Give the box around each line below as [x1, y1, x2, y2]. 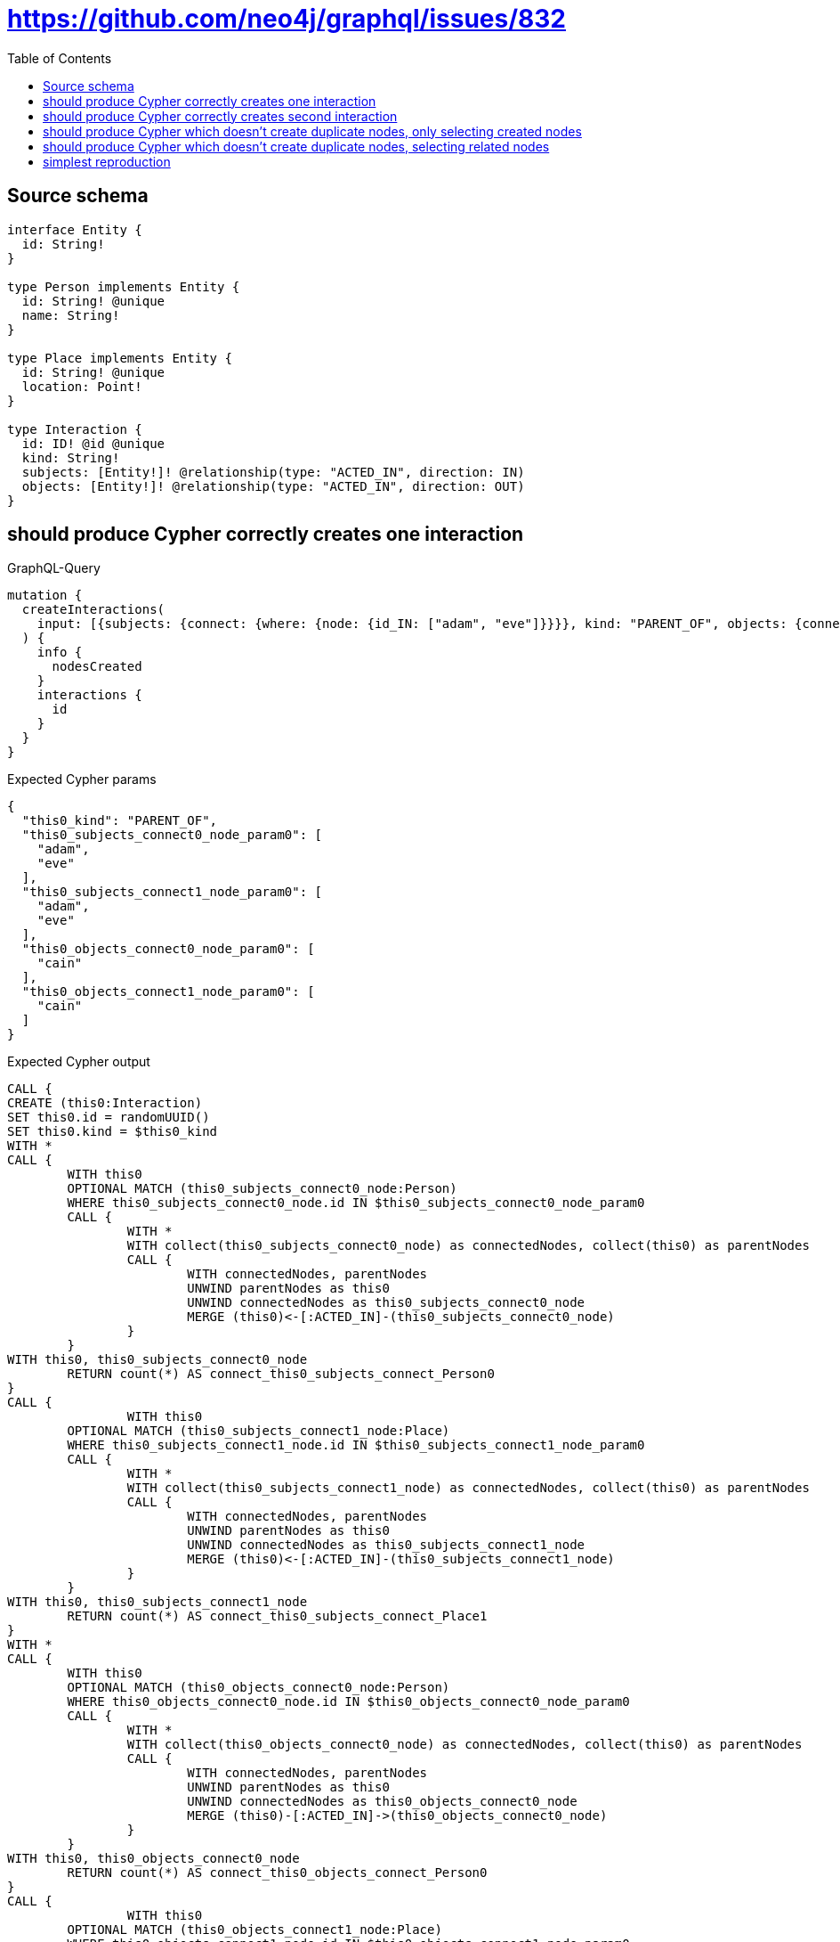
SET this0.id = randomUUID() [7, 1110, 210, 1125]
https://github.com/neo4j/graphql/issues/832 [7, 4, 566, 34]
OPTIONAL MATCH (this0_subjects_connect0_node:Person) [67, 1181, 457, 1196]
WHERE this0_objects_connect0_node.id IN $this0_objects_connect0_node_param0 [67, 1694, 630, 1709]
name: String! [21, 307, 120, 322]
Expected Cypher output [7, 1054, 150, 1070]
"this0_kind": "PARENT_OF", [21, 813, 218, 828]
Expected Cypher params [7, 771, 157, 787]
